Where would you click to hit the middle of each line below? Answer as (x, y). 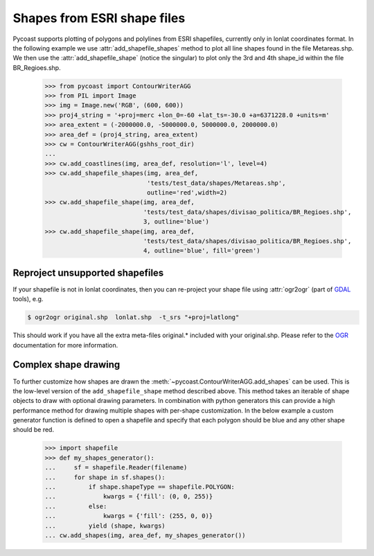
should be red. (34, 430)
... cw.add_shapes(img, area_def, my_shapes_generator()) (145, 535)
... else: (76, 506)
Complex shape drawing (66, 365)
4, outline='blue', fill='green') (202, 251)
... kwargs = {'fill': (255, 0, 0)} (129, 516)
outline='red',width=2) (187, 193)
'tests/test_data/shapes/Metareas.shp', (216, 183)
